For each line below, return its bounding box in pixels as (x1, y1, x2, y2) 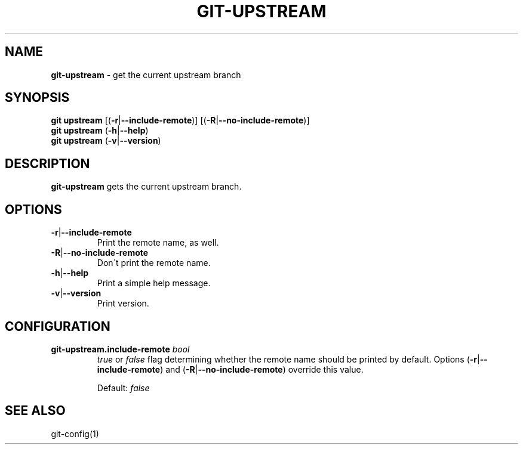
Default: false (97, 382, 150, 393)
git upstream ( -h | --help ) (51, 125, 149, 136)
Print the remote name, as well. (97, 237, 219, 248)
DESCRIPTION (5, 156, 90, 171)
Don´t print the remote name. (97, 258, 211, 268)
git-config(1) (51, 428, 99, 439)
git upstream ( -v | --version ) (51, 135, 161, 146)
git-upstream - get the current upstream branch (51, 69, 241, 80)
